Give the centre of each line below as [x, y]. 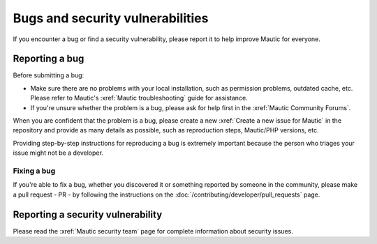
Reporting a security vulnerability [88, 214]
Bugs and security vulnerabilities [111, 18]
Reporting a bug [49, 59]
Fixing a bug [34, 171]
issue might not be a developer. [58, 153]
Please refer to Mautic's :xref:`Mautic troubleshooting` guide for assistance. [139, 98]
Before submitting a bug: [49, 75]
